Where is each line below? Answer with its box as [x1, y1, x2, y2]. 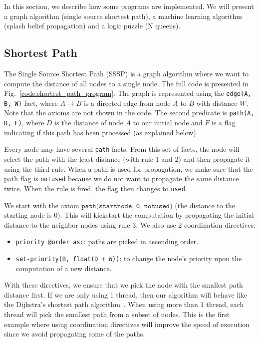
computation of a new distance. [15, 263, 112, 273]
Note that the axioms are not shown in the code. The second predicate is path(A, [4, 107, 255, 118]
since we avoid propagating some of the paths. [4, 329, 145, 339]
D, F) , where [4, 117, 44, 128]
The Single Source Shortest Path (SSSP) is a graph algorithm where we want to [4, 68, 249, 78]
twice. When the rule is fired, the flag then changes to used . [4, 183, 187, 193]
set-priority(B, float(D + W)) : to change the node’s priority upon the [15, 253, 242, 263]
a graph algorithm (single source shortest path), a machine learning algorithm [4, 10, 242, 21]
